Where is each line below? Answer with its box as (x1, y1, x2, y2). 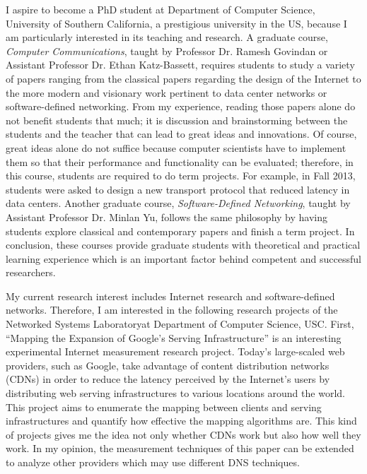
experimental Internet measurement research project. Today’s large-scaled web (6, 344, 345, 359)
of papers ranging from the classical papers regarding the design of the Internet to (6, 71, 361, 85)
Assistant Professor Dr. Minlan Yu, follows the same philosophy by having (6, 209, 327, 224)
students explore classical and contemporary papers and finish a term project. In (6, 223, 355, 238)
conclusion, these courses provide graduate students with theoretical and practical (6, 237, 361, 252)
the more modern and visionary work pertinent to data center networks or (6, 85, 327, 100)
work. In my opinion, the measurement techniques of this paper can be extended (6, 441, 354, 456)
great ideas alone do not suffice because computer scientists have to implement (6, 140, 346, 155)
